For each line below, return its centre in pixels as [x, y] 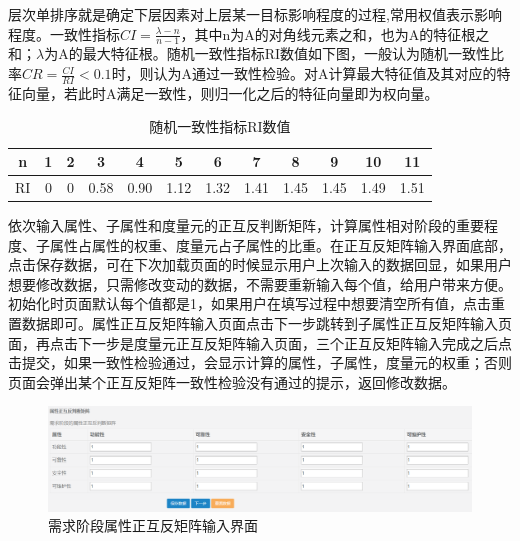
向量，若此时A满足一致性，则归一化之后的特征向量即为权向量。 [230, 92]
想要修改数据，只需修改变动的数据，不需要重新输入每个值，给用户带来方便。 [260, 283]
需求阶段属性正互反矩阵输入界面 [153, 525]
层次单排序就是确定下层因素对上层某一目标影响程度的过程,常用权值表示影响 [255, 14]
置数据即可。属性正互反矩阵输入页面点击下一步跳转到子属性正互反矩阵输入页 [260, 322]
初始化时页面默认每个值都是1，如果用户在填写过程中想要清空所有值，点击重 [256, 303]
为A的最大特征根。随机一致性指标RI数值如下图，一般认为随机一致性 [267, 53]
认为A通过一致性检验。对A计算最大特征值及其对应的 [325, 73]
